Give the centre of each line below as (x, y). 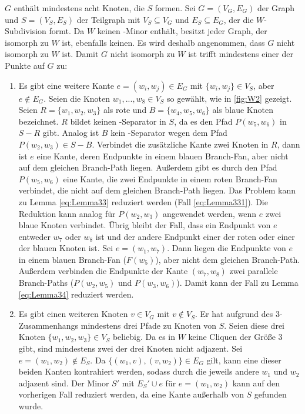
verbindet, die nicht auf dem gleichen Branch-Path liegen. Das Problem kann (157, 190)
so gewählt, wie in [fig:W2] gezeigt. (229, 98)
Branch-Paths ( (46, 283)
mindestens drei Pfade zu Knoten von (148, 325)
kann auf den (256, 383)
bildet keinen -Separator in (118, 121)
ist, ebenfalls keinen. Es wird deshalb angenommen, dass (163, 42)
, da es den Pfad (203, 121)
